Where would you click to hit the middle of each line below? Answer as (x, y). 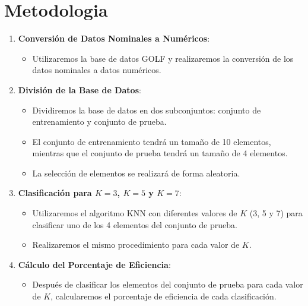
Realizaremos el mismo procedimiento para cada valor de (136, 245)
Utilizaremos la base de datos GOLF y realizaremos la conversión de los (163, 58)
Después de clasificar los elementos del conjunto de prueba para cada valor (168, 284)
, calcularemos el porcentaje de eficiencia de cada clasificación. (163, 296)
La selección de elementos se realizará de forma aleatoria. (136, 173)
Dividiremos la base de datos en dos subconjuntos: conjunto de (147, 110)
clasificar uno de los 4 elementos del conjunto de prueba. (135, 224)
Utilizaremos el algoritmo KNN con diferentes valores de (135, 213)
